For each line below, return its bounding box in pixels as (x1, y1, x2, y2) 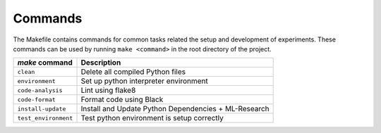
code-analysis (17, 87, 63, 94)
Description (80, 58, 121, 68)
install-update (17, 105, 66, 113)
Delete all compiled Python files (80, 67, 186, 77)
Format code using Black (80, 95, 164, 105)
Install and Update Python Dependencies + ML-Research (80, 104, 270, 114)
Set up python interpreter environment (80, 76, 208, 86)
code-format (17, 96, 56, 103)
